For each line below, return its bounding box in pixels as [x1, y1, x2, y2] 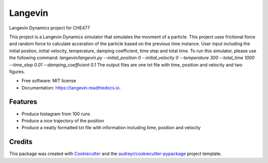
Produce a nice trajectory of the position [21, 117, 104, 124]
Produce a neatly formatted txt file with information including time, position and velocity [21, 125, 201, 131]
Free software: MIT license [21, 78, 76, 84]
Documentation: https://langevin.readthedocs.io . [21, 84, 121, 90]
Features [9, 97, 37, 106]
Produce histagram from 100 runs [21, 111, 90, 117]
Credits [9, 138, 33, 146]
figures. [9, 69, 25, 75]
